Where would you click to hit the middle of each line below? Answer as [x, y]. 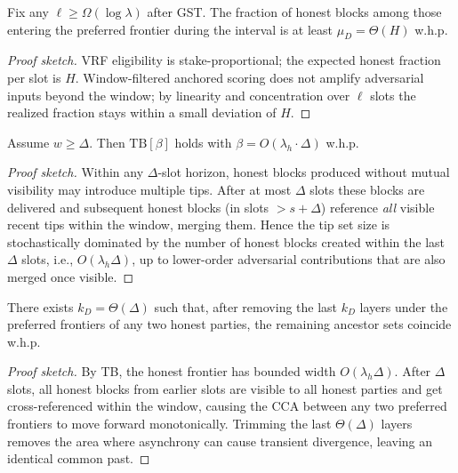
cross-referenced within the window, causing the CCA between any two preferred [227, 406]
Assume [28, 142]
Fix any [28, 12]
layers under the [404, 306]
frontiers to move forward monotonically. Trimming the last [169, 424]
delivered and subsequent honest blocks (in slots [138, 207]
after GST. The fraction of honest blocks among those [294, 12]
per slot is [34, 77]
